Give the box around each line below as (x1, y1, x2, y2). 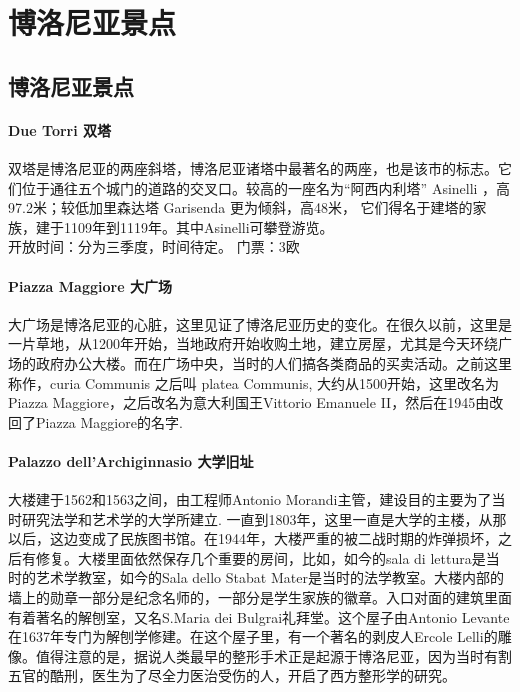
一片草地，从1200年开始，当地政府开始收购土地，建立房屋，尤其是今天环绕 (8, 333, 498, 354)
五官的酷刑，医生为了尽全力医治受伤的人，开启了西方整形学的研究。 (8, 665, 456, 686)
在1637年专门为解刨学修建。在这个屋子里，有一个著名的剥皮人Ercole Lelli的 (8, 626, 498, 647)
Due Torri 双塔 (8, 119, 112, 140)
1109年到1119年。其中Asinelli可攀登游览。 (63, 216, 334, 237)
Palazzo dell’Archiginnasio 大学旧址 (8, 450, 254, 471)
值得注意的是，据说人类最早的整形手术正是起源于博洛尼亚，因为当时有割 (35, 645, 512, 666)
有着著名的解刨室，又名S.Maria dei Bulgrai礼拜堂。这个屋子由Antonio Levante (8, 606, 510, 627)
